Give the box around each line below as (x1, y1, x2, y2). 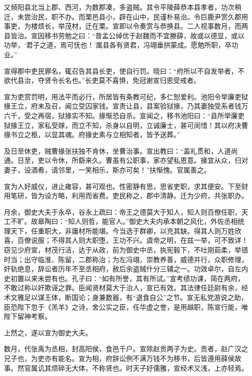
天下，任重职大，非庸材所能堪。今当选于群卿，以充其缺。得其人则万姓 (10, 225, 235, 235)
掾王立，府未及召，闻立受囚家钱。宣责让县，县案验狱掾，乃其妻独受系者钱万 (4, 101, 248, 111)
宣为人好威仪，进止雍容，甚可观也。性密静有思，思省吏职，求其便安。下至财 (4, 181, 248, 191)
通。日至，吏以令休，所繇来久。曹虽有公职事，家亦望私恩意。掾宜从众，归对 (4, 155, 248, 165)
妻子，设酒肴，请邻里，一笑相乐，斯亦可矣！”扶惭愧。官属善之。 (4, 164, 211, 174)
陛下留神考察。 (4, 311, 51, 321)
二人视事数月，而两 (187, 21, 248, 31)
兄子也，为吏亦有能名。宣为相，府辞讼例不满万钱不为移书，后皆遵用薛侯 (4, 353, 235, 363)
